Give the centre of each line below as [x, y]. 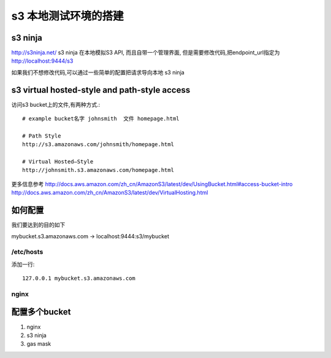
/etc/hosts [27, 252]
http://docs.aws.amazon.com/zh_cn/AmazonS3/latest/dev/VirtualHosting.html [110, 193]
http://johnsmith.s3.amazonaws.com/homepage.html [98, 170]
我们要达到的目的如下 [38, 225]
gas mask [39, 344]
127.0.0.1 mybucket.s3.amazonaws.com [79, 278]
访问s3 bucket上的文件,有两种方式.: [56, 104]
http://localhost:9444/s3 [42, 61]
